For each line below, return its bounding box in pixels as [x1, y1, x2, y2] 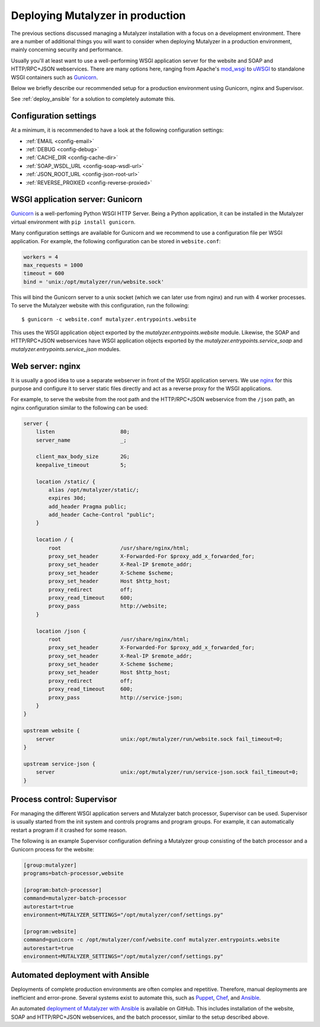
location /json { [36, 628, 87, 634]
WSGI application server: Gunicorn [11, 195, 143, 205]
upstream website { [23, 727, 80, 734]
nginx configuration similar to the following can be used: [11, 404, 148, 411]
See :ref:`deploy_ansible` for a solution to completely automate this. [11, 96, 175, 103]
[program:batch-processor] [23, 886, 102, 893]
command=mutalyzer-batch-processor [23, 895, 127, 902]
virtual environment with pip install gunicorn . [11, 218, 136, 225]
